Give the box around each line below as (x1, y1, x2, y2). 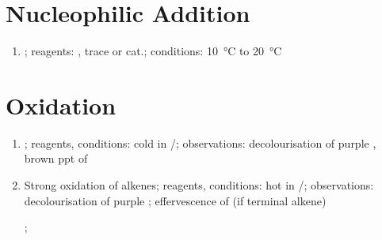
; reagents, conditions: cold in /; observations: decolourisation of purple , (24, 134, 376, 151)
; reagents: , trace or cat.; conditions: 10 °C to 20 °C (24, 43, 282, 59)
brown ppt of (24, 150, 88, 167)
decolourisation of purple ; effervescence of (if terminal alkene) (24, 192, 327, 208)
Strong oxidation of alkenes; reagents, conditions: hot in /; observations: (24, 177, 374, 193)
